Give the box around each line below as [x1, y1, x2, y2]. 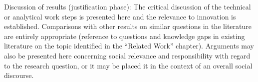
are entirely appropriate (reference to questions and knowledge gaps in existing [4, 30, 245, 41]
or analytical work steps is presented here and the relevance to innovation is [4, 11, 236, 21]
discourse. [4, 70, 34, 80]
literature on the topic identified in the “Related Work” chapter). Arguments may [4, 40, 254, 51]
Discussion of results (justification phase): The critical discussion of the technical [4, 1, 251, 11]
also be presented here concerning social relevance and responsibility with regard [4, 50, 251, 60]
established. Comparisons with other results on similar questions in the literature [4, 21, 252, 31]
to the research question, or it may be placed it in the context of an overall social [4, 60, 253, 70]
